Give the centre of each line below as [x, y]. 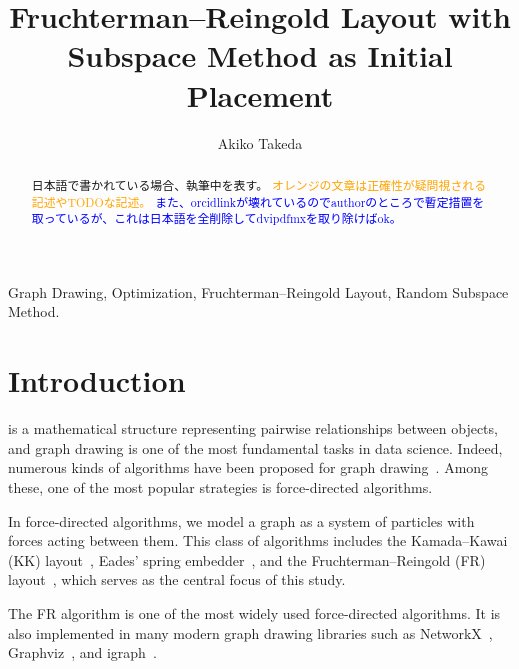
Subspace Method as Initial [260, 55]
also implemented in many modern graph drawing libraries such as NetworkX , [250, 632]
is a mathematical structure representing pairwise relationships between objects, [253, 428]
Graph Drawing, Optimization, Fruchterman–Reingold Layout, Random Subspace [258, 291]
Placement [260, 94]
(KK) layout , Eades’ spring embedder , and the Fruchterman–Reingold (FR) [247, 559]
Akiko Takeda [260, 142]
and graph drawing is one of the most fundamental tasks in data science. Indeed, [255, 447]
